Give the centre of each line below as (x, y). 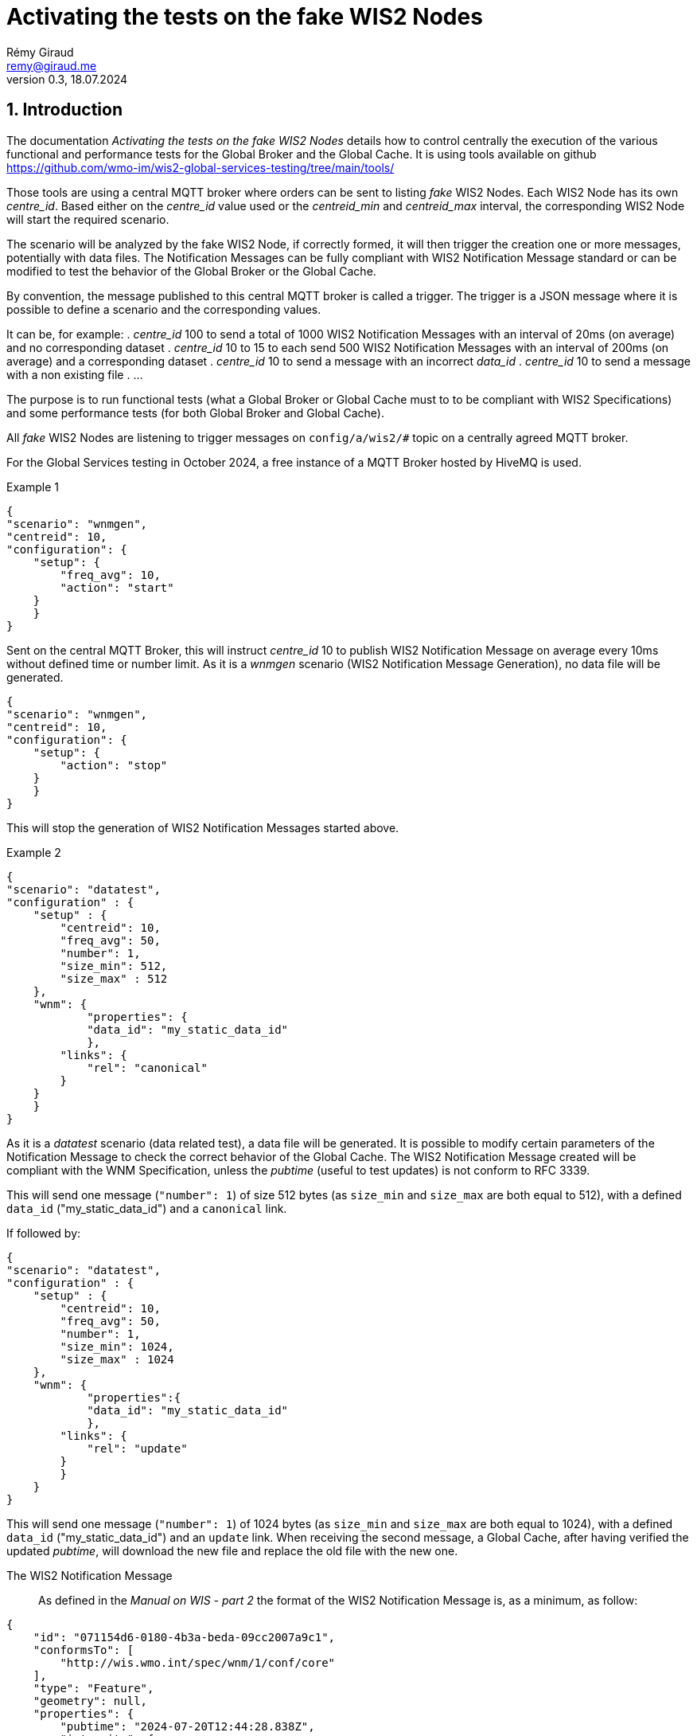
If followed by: (44, 1233)
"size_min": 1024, (117, 1346)
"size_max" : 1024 (117, 1359)
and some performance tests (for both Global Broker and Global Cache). (195, 412)
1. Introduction (64, 110)
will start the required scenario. (88, 219)
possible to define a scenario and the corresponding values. (164, 309)
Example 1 (33, 487)
